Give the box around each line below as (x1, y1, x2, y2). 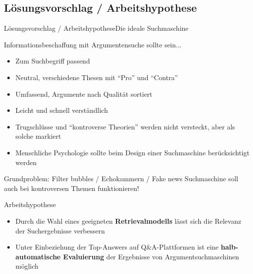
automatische (15, 251, 61, 261)
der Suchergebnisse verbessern (15, 225, 105, 235)
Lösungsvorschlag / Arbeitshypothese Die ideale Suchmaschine (4, 23, 189, 33)
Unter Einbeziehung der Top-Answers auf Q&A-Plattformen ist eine (15, 242, 219, 252)
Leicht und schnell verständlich (15, 105, 108, 115)
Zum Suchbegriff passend (15, 56, 90, 66)
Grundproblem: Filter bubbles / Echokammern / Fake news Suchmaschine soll (4, 173, 238, 184)
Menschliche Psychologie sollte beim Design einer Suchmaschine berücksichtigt (15, 147, 250, 157)
